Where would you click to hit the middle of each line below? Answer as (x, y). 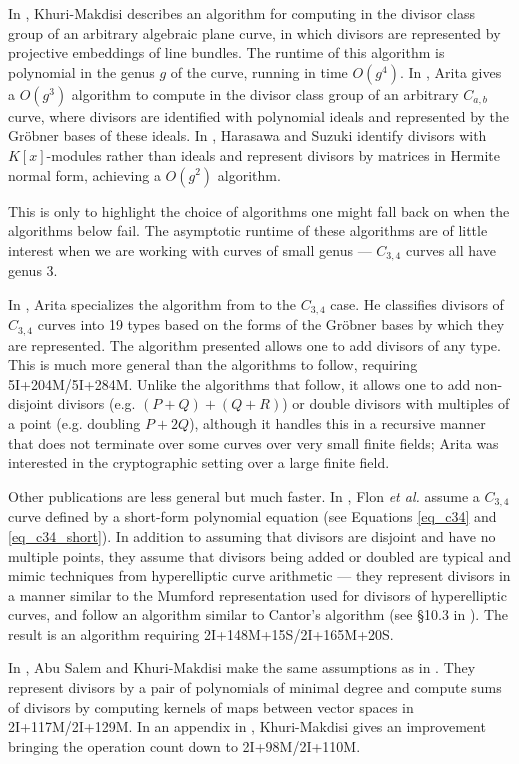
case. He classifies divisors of (417, 303)
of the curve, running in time (259, 71)
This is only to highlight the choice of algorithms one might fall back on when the (259, 210)
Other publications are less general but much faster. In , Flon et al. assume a (244, 495)
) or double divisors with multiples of (396, 403)
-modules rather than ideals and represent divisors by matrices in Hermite (273, 154)
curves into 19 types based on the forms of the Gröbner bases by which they (271, 324)
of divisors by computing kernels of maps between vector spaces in (211, 706)
